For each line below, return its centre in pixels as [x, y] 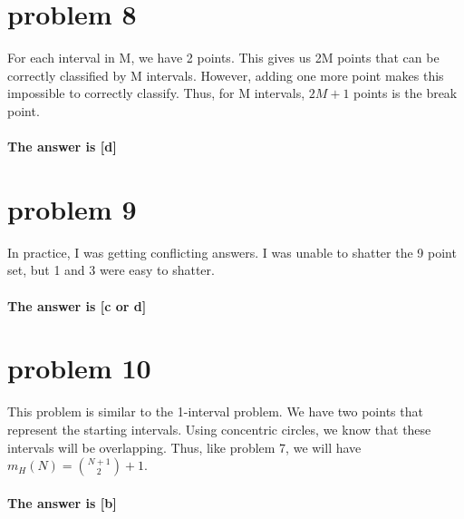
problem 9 [72, 208]
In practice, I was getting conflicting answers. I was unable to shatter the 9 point [232, 252]
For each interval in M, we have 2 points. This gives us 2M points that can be [223, 58]
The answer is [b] [62, 502]
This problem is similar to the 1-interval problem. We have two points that [215, 411]
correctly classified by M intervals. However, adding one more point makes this [226, 75]
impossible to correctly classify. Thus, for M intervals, [156, 93]
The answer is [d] [62, 147]
